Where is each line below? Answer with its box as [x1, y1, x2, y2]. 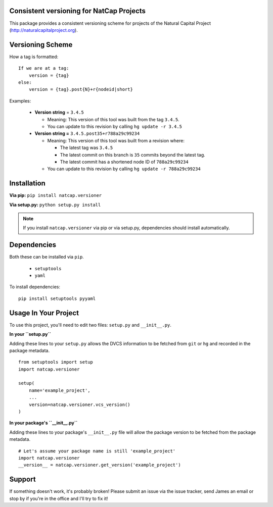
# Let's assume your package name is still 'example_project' [18, 448, 176, 454]
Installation [9, 179, 45, 188]
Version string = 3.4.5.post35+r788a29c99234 [34, 130, 140, 136]
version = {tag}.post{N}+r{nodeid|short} [28, 86, 133, 92]
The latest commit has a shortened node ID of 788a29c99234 [60, 159, 189, 165]
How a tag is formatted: [9, 54, 59, 60]
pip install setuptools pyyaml [18, 295, 96, 301]
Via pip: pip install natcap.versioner [9, 192, 102, 198]
